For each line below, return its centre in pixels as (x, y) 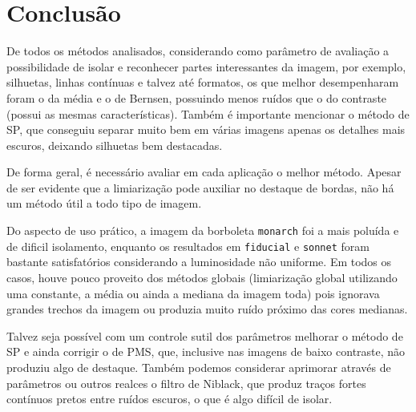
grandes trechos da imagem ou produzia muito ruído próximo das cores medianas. (207, 309)
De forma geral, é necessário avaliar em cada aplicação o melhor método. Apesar (204, 172)
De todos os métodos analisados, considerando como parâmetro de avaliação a (198, 51)
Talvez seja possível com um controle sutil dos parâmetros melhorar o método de (205, 335)
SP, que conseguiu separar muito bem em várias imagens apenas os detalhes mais (206, 129)
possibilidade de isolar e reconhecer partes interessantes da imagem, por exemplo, (206, 66)
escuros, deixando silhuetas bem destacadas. (115, 145)
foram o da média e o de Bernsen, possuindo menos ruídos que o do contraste (197, 97)
